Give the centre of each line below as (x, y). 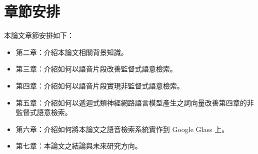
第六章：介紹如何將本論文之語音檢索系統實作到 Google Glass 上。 (122, 129)
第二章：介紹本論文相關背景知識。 (72, 52)
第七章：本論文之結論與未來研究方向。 (79, 146)
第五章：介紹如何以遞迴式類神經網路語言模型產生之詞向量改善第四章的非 (135, 102)
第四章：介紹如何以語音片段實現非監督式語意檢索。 (100, 85)
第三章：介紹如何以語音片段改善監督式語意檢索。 (96, 69)
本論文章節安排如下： (39, 35)
